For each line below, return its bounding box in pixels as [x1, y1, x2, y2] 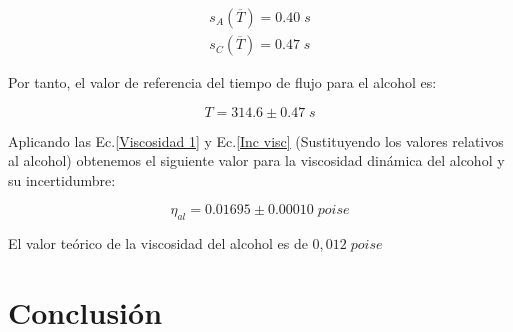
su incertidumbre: [8, 169, 116, 190]
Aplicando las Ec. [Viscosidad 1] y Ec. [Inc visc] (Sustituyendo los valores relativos [8, 130, 504, 151]
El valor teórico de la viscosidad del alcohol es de [8, 233, 308, 254]
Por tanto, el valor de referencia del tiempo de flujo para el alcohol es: [8, 72, 437, 93]
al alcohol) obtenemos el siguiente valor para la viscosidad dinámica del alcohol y [8, 150, 505, 171]
